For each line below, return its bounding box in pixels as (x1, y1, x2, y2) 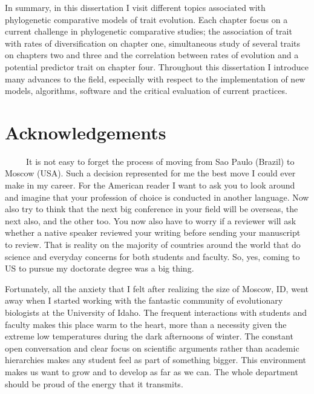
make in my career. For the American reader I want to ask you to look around (5, 179, 295, 192)
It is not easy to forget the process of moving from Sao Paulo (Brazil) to (25, 155, 295, 167)
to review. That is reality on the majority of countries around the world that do (5, 238, 301, 251)
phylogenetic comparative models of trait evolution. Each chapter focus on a (5, 13, 288, 25)
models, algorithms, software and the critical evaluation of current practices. (5, 84, 287, 97)
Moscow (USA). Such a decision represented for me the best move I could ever (5, 167, 296, 179)
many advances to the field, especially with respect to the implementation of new (5, 72, 306, 85)
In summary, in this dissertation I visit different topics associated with (5, 1, 266, 13)
